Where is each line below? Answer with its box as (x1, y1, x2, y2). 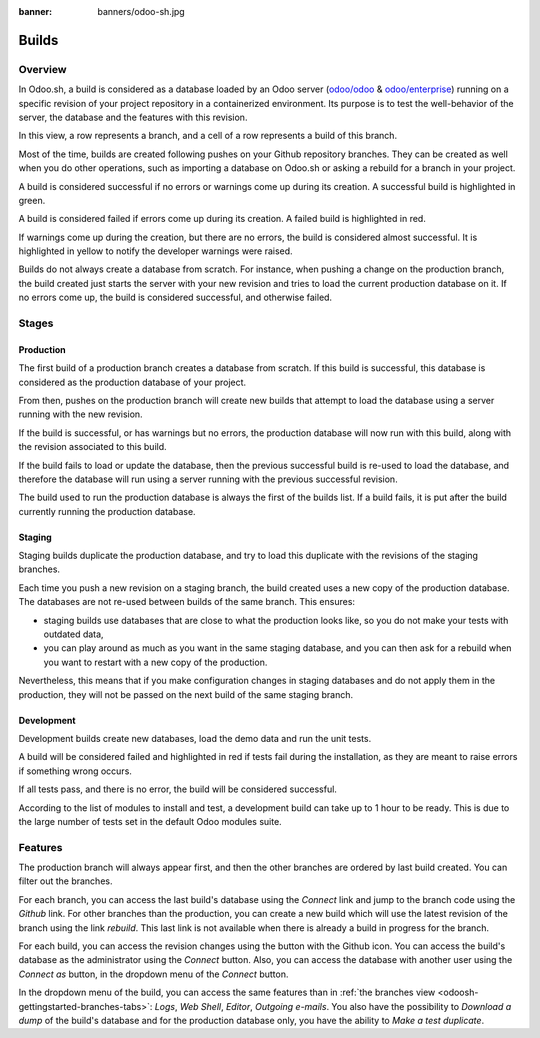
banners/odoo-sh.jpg (97, 6, 185, 17)
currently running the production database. (18, 505, 196, 517)
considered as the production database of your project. (18, 376, 247, 388)
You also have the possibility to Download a (331, 1000, 512, 1012)
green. (18, 194, 46, 206)
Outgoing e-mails (255, 1000, 327, 1012)
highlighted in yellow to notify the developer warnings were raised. (18, 245, 294, 257)
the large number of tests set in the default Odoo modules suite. (18, 815, 282, 827)
